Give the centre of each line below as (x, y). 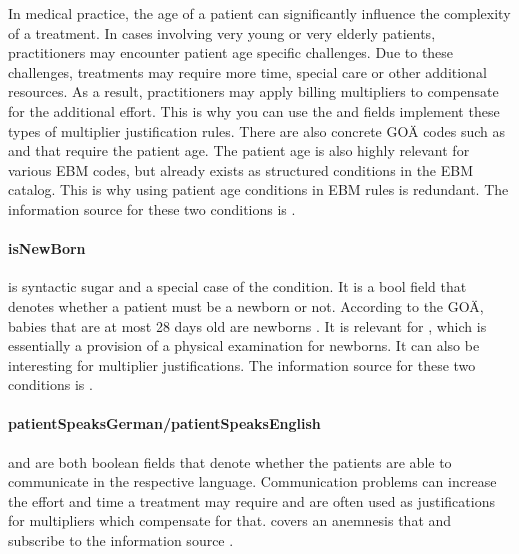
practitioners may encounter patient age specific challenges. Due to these (231, 52)
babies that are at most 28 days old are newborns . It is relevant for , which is (247, 325)
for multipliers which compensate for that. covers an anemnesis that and (230, 520)
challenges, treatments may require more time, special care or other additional (247, 71)
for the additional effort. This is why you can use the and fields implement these (254, 110)
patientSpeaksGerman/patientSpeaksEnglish (164, 423)
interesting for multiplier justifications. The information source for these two (242, 364)
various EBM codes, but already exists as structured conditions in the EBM (241, 169)
